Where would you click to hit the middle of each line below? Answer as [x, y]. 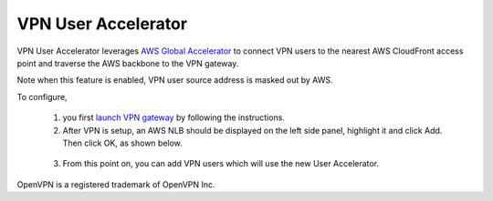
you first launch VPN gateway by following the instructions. [173, 117]
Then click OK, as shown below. [122, 143]
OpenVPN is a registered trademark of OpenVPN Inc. [116, 184]
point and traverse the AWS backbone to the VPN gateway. [128, 63]
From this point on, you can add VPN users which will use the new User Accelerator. [220, 164]
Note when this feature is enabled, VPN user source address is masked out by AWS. [175, 80]
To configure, [42, 96]
